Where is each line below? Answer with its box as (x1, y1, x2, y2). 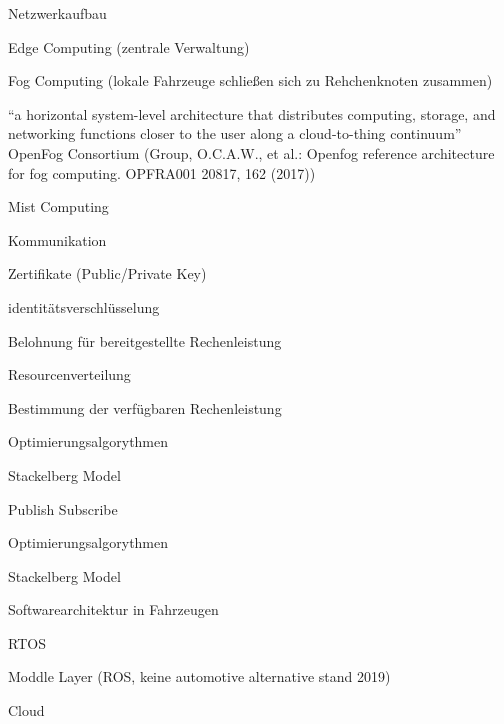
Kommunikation (8, 229, 107, 250)
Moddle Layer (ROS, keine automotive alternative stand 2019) (8, 666, 391, 687)
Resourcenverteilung (8, 364, 131, 385)
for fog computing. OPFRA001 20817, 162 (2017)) (8, 162, 316, 183)
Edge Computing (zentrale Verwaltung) (8, 36, 250, 57)
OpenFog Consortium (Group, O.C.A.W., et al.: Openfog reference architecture (8, 142, 495, 163)
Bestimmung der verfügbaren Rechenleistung (8, 397, 282, 418)
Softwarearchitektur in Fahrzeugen (8, 599, 219, 620)
